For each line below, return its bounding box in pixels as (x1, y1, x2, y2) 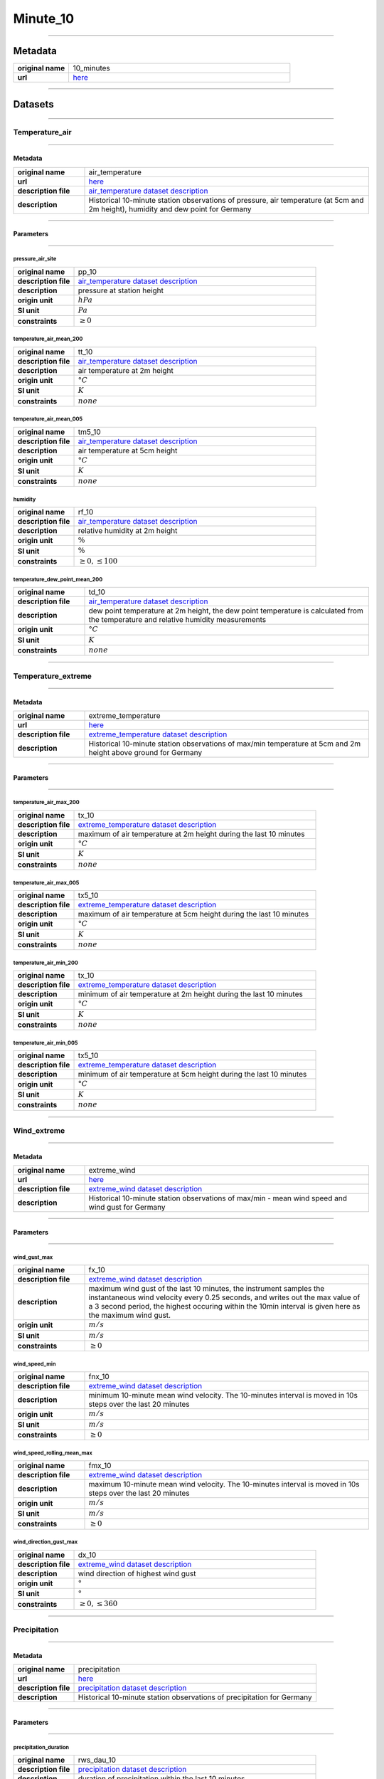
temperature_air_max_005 (13, 879, 80, 886)
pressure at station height (78, 285, 164, 295)
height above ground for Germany (88, 747, 203, 757)
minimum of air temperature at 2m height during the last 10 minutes (78, 989, 304, 999)
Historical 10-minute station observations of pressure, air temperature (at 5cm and (88, 195, 364, 205)
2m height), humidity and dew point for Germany (88, 204, 252, 213)
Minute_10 (13, 11, 75, 26)
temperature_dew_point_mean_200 (13, 576, 103, 583)
